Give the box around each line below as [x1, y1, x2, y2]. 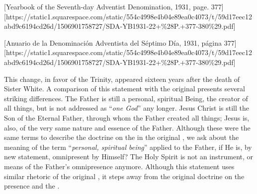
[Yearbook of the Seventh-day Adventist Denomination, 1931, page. [4, 1, 209, 11]
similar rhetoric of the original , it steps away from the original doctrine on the [4, 171, 245, 181]
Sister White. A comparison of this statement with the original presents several [4, 83, 245, 94]
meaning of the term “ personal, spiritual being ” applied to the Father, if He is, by [4, 141, 252, 152]
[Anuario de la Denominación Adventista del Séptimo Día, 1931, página [4, 37, 222, 48]
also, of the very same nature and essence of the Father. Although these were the [4, 122, 251, 132]
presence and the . [4, 181, 60, 191]
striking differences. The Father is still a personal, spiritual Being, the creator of [4, 93, 248, 103]
